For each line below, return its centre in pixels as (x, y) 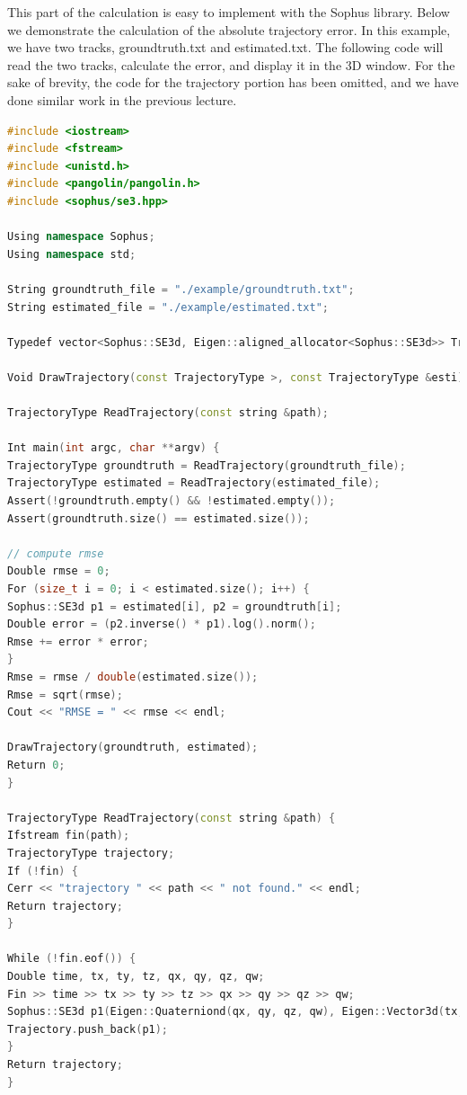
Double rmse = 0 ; (59, 571)
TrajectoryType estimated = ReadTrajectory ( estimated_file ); (194, 483)
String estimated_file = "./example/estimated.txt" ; (168, 307)
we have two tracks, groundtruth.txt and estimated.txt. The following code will (225, 47)
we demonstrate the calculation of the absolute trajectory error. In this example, (229, 29)
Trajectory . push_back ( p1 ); (88, 1029)
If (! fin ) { (43, 871)
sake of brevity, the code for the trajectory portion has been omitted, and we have (233, 82)
